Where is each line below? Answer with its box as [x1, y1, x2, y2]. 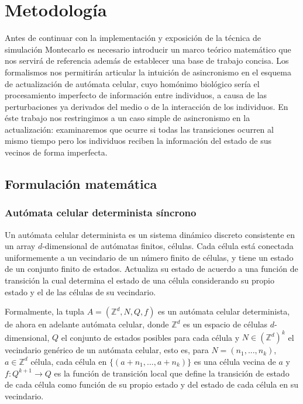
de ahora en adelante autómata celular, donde [5, 318, 169, 330]
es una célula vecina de [194, 355, 276, 367]
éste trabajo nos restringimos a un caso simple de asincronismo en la [5, 112, 250, 124]
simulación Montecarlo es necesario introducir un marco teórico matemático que [5, 43, 291, 55]
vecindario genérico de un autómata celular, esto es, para [5, 344, 209, 356]
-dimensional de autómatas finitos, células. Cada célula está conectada [42, 240, 294, 252]
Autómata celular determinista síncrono [5, 205, 197, 220]
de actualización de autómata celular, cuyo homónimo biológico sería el [5, 77, 260, 89]
